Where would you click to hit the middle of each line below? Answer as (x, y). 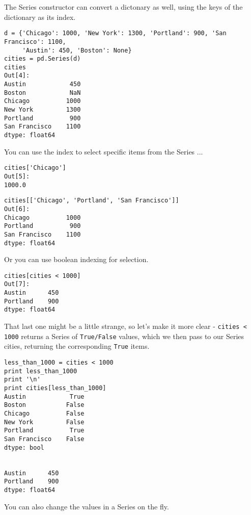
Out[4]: (17, 76)
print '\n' (22, 380)
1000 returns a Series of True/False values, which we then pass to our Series (124, 336)
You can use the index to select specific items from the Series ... (104, 151)
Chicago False (44, 414)
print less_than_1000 (41, 371)
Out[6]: (17, 209)
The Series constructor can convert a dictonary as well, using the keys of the (123, 7)
